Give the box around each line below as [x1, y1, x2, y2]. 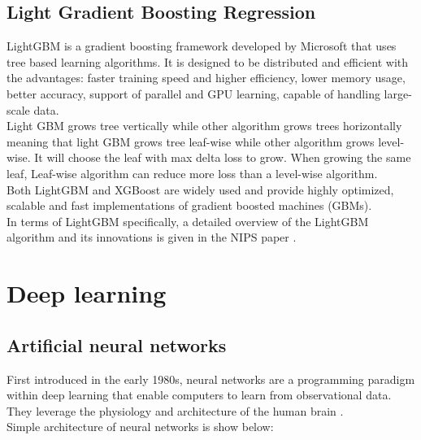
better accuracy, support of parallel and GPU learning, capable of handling [7, 85, 380, 102]
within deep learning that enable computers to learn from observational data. [7, 386, 392, 403]
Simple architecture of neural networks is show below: [7, 418, 274, 435]
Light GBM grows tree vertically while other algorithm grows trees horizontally [7, 117, 402, 134]
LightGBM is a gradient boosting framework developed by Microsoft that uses [7, 37, 397, 54]
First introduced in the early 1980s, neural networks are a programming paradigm [7, 370, 415, 387]
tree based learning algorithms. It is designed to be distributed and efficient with [7, 53, 409, 70]
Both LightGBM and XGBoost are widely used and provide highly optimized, [7, 181, 394, 198]
